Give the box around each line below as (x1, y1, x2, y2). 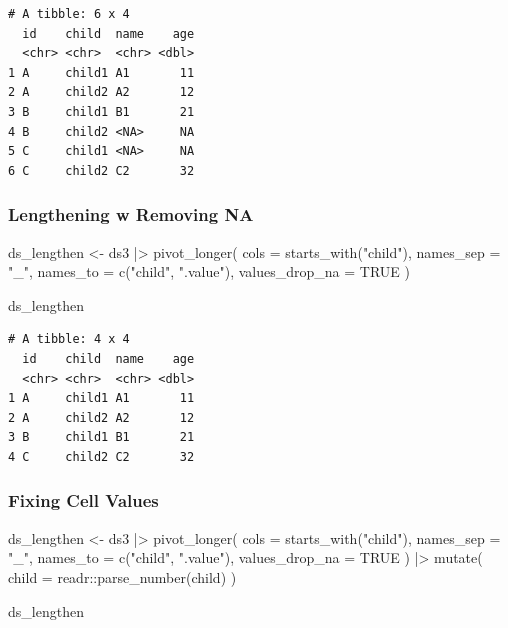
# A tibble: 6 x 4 (8, 7, 130, 21)
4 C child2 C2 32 (8, 449, 195, 464)
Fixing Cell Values (8, 488, 159, 513)
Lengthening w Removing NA (8, 202, 254, 227)
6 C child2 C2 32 (8, 163, 195, 178)
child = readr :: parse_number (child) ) (8, 566, 237, 587)
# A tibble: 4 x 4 (8, 332, 130, 347)
